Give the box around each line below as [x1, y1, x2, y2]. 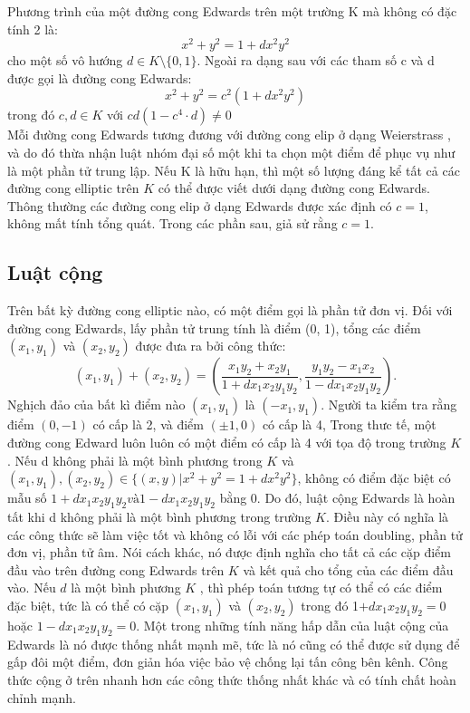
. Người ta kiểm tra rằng [321, 395, 457, 414]
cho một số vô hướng [7, 51, 123, 70]
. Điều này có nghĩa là [325, 506, 449, 525]
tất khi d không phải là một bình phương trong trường [7, 506, 312, 525]
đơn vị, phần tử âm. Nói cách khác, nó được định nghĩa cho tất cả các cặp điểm [7, 543, 451, 562]
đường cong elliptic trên [7, 178, 139, 198]
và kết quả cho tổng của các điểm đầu [243, 560, 454, 579]
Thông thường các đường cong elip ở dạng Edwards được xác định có [7, 196, 392, 215]
